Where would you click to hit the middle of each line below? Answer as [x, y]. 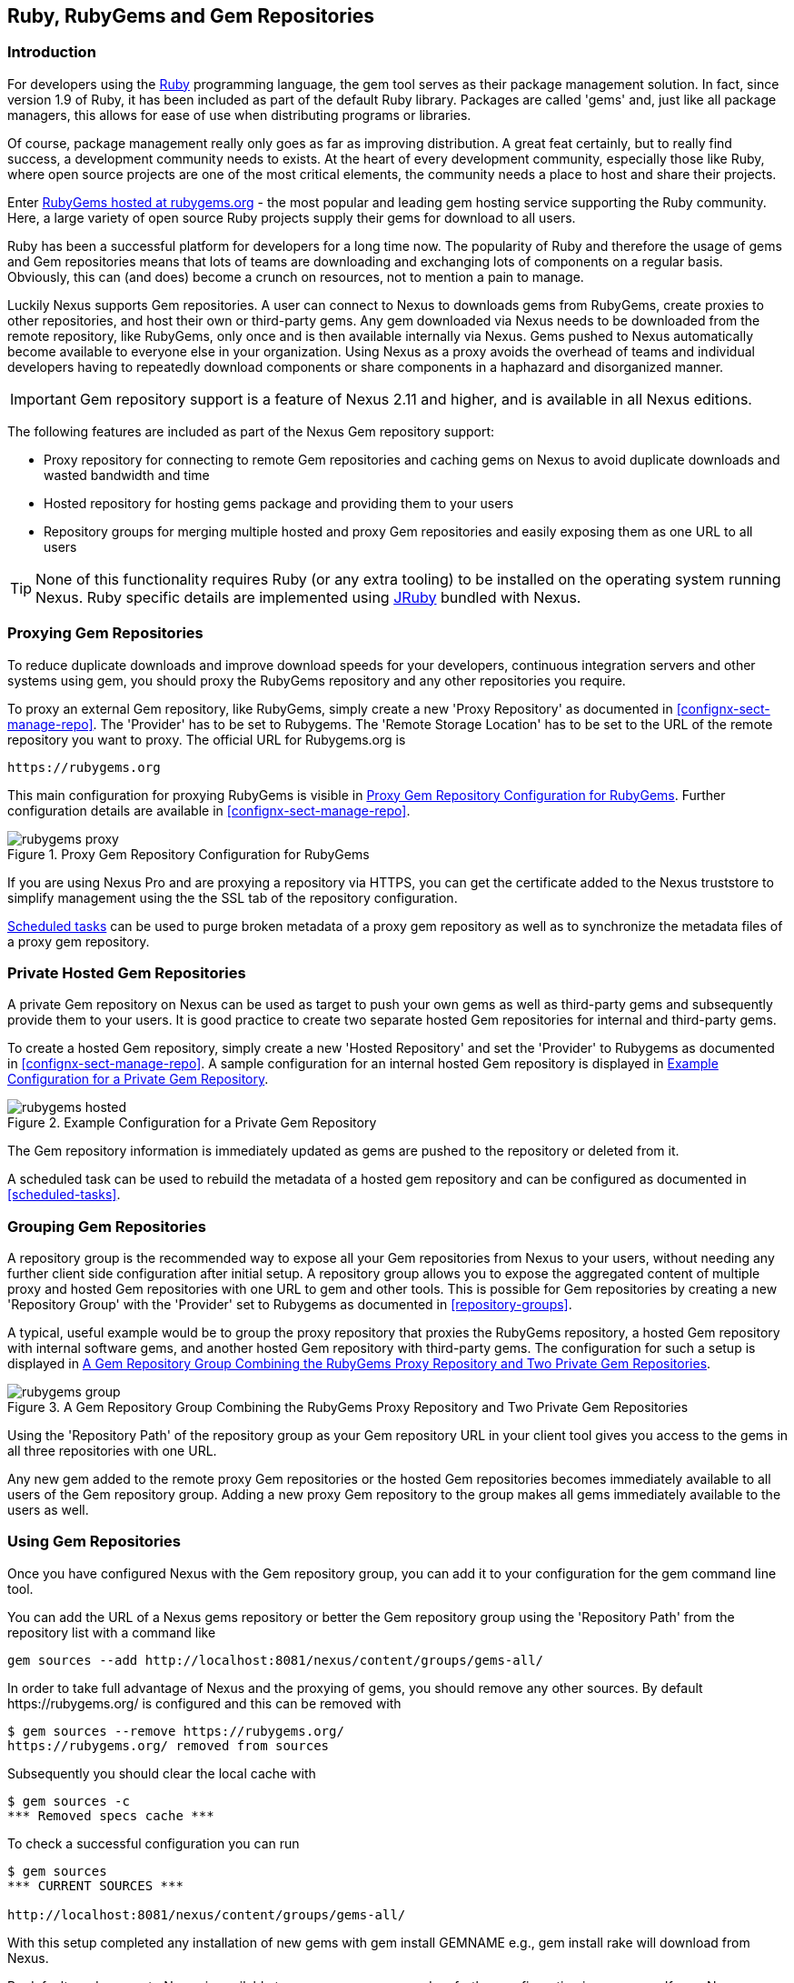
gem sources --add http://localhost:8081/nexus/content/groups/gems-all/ [276, 1660]
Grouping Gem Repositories [107, 1226]
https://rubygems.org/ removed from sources [169, 1745]
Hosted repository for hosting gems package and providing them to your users [279, 503]
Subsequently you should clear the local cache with [162, 1773]
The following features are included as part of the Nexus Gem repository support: [251, 431]
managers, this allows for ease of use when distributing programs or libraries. [239, 115]
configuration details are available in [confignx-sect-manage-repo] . [209, 810]
